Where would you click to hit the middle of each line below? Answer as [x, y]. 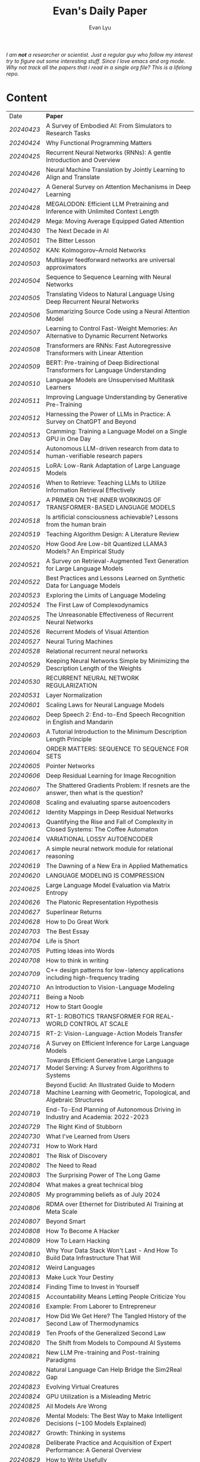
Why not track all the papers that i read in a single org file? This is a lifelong [99, 67]
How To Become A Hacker [83, 1231]
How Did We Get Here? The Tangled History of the [116, 1316]
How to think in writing [77, 960]
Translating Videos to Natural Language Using [110, 294]
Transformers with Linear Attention [95, 353]
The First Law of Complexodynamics [97, 605]
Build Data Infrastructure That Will [93, 1257]
